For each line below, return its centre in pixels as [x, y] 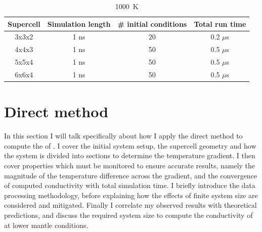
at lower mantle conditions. [46, 225]
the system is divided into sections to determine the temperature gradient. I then [130, 155]
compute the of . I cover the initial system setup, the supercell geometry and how [130, 145]
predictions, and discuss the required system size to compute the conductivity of [128, 215]
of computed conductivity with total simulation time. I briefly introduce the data [130, 185]
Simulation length [79, 24]
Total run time [220, 24]
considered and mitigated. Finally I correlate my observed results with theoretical [130, 205]
